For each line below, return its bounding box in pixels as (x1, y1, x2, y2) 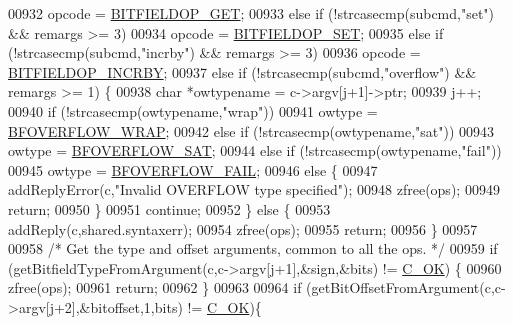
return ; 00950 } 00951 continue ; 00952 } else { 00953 (8, 198, 331, 219)
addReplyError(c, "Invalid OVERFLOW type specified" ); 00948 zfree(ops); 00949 (8, 179, 500, 200)
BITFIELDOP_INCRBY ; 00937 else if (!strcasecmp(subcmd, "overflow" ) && (8, 61, 477, 82)
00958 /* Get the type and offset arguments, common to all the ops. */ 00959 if (8, 238, 498, 259)
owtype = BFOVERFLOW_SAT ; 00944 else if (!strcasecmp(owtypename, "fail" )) (8, 140, 502, 161)
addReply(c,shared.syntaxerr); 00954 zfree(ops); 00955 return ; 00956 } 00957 (8, 218, 478, 239)
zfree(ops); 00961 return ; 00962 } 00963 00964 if (8, 277, 302, 298)
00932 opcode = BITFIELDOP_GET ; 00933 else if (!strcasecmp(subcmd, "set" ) (8, 3, 495, 23)
